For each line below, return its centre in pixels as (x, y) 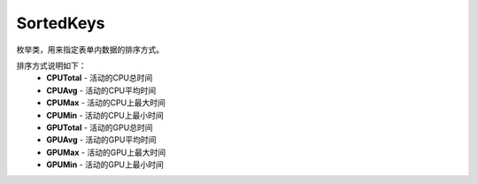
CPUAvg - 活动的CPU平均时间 (101, 90)
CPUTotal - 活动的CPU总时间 (100, 78)
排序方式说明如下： (51, 65)
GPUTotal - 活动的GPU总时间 (100, 127)
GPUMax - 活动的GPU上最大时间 (106, 152)
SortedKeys (61, 23)
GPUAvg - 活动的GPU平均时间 (101, 140)
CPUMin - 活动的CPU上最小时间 (105, 115)
